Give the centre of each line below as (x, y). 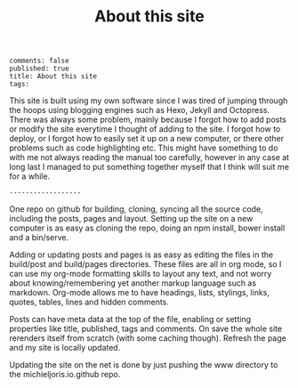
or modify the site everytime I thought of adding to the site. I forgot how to (145, 129)
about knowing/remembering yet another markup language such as (133, 283)
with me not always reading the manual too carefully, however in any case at (149, 158)
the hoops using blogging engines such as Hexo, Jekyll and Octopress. (139, 110)
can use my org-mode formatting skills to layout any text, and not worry (141, 274)
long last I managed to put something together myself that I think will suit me (149, 167)
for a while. (30, 176)
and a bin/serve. (39, 238)
